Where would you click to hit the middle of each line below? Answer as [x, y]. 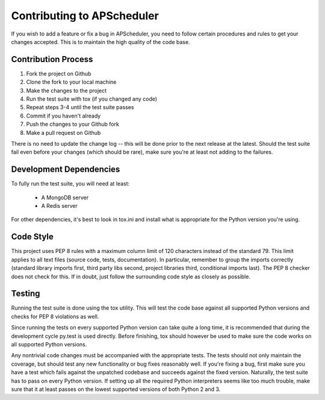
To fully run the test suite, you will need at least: [70, 184]
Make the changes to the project [67, 90]
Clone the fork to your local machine [71, 82]
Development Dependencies [66, 170]
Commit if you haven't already [63, 116]
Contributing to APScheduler [85, 16]
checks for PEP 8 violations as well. [55, 316]
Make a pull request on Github [63, 133]
